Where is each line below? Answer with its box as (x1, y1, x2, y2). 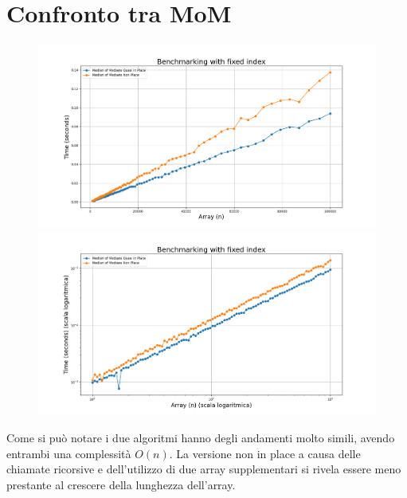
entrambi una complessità (6, 445, 131, 461)
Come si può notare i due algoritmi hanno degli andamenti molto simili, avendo (6, 429, 395, 445)
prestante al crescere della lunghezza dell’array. (6, 476, 236, 492)
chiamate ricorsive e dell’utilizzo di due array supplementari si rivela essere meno (6, 461, 401, 477)
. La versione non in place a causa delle (169, 445, 361, 461)
